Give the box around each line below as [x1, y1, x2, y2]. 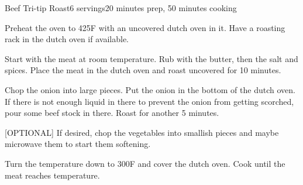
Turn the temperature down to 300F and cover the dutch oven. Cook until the [5, 157, 285, 169]
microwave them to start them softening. [5, 138, 151, 150]
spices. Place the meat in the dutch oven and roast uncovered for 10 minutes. [5, 64, 281, 76]
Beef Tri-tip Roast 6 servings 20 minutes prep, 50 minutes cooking [5, 2, 237, 13]
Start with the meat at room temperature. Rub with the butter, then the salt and [5, 52, 298, 64]
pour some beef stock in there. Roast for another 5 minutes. [5, 107, 219, 119]
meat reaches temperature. [5, 169, 100, 181]
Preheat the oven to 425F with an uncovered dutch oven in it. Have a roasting [5, 21, 285, 33]
